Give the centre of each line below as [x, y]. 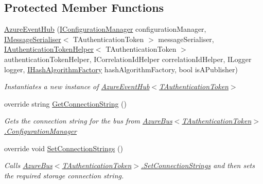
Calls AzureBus [28, 165]
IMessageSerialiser [33, 39]
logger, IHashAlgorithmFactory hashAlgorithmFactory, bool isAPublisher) [121, 69]
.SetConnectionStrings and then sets [198, 165]
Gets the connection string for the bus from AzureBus [88, 121]
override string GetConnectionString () [65, 103]
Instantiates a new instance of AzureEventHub [77, 86]
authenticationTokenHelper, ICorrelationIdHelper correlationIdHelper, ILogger [128, 59]
